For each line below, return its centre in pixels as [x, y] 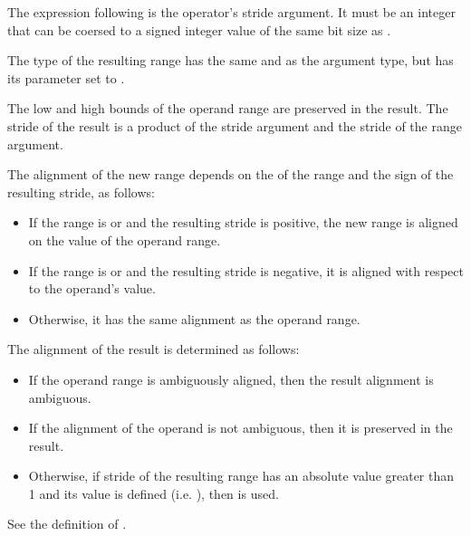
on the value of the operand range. [125, 239]
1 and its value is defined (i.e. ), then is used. [154, 493]
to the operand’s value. [92, 288]
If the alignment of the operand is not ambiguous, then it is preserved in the [240, 428]
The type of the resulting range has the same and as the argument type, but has [231, 60]
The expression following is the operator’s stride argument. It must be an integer [231, 12]
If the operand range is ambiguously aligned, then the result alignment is [231, 379]
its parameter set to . [66, 77]
